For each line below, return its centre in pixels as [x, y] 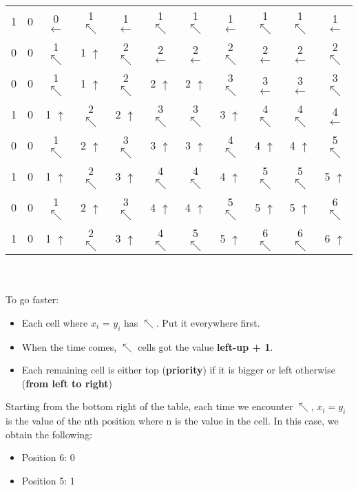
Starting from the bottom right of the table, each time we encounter [149, 406]
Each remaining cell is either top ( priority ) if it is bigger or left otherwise [178, 370]
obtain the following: [49, 434]
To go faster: [32, 299]
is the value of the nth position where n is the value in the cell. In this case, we [172, 421]
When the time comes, [69, 346]
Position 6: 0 [48, 457]
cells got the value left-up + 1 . [206, 346]
